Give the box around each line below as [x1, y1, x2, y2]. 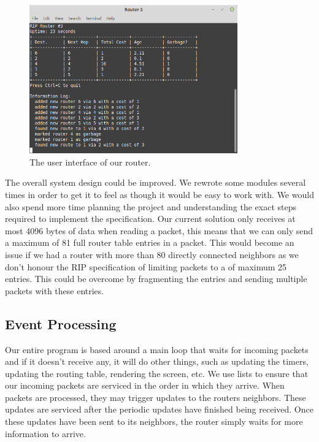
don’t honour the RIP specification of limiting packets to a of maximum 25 [5, 260, 287, 273]
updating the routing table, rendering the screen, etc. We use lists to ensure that [5, 367, 309, 379]
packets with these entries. [5, 284, 104, 297]
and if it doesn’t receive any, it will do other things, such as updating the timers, [5, 355, 309, 368]
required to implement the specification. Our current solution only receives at [5, 212, 296, 225]
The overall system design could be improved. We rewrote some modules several [5, 176, 306, 189]
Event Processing [5, 314, 117, 333]
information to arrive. [5, 427, 86, 440]
